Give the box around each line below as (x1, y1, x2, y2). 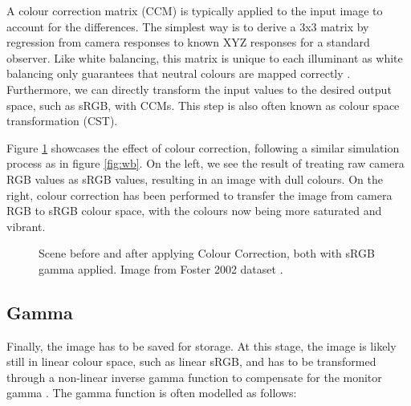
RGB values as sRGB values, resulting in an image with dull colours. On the (6, 170, 383, 187)
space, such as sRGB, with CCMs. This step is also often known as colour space (6, 96, 400, 113)
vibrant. (6, 217, 46, 234)
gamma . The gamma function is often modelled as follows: (6, 384, 297, 401)
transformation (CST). (6, 112, 118, 129)
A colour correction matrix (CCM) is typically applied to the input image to (6, 2, 383, 18)
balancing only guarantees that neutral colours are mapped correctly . (6, 65, 351, 82)
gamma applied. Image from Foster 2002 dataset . (39, 260, 283, 277)
